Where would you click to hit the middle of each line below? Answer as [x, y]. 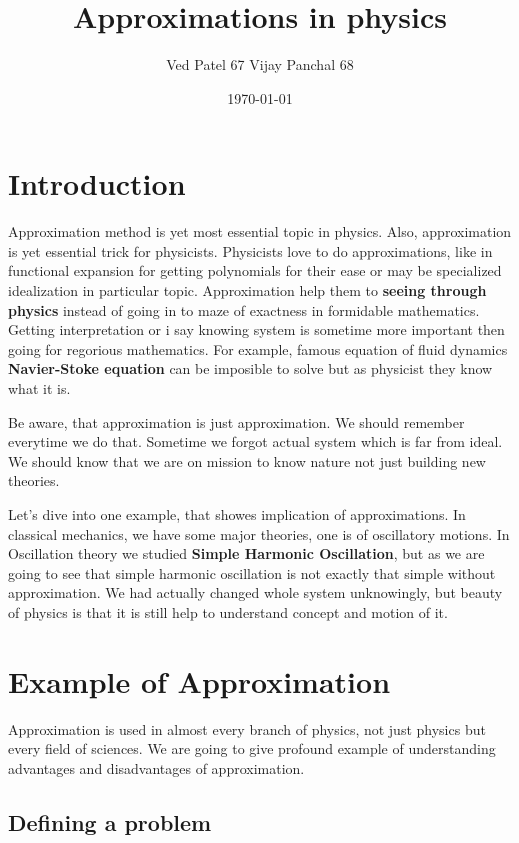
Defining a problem [110, 821]
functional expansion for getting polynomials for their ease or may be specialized [255, 270]
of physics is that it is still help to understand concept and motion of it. [228, 611]
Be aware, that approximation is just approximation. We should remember [236, 421]
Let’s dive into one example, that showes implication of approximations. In [237, 513]
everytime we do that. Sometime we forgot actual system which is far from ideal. [255, 441]
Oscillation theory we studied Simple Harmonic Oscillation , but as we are [246, 553]
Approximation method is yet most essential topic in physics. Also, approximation [260, 231]
